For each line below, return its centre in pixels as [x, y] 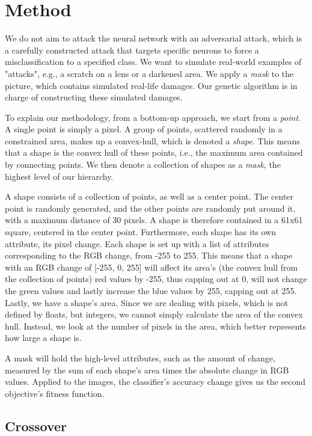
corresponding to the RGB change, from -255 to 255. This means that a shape [149, 255]
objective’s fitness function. [55, 393]
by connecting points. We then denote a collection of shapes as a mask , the [143, 164]
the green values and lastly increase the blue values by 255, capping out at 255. [151, 290]
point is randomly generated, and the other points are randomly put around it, [150, 208]
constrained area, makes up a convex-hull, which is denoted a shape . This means [152, 140]
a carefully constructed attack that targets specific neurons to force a [132, 50]
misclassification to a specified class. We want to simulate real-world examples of [153, 62]
